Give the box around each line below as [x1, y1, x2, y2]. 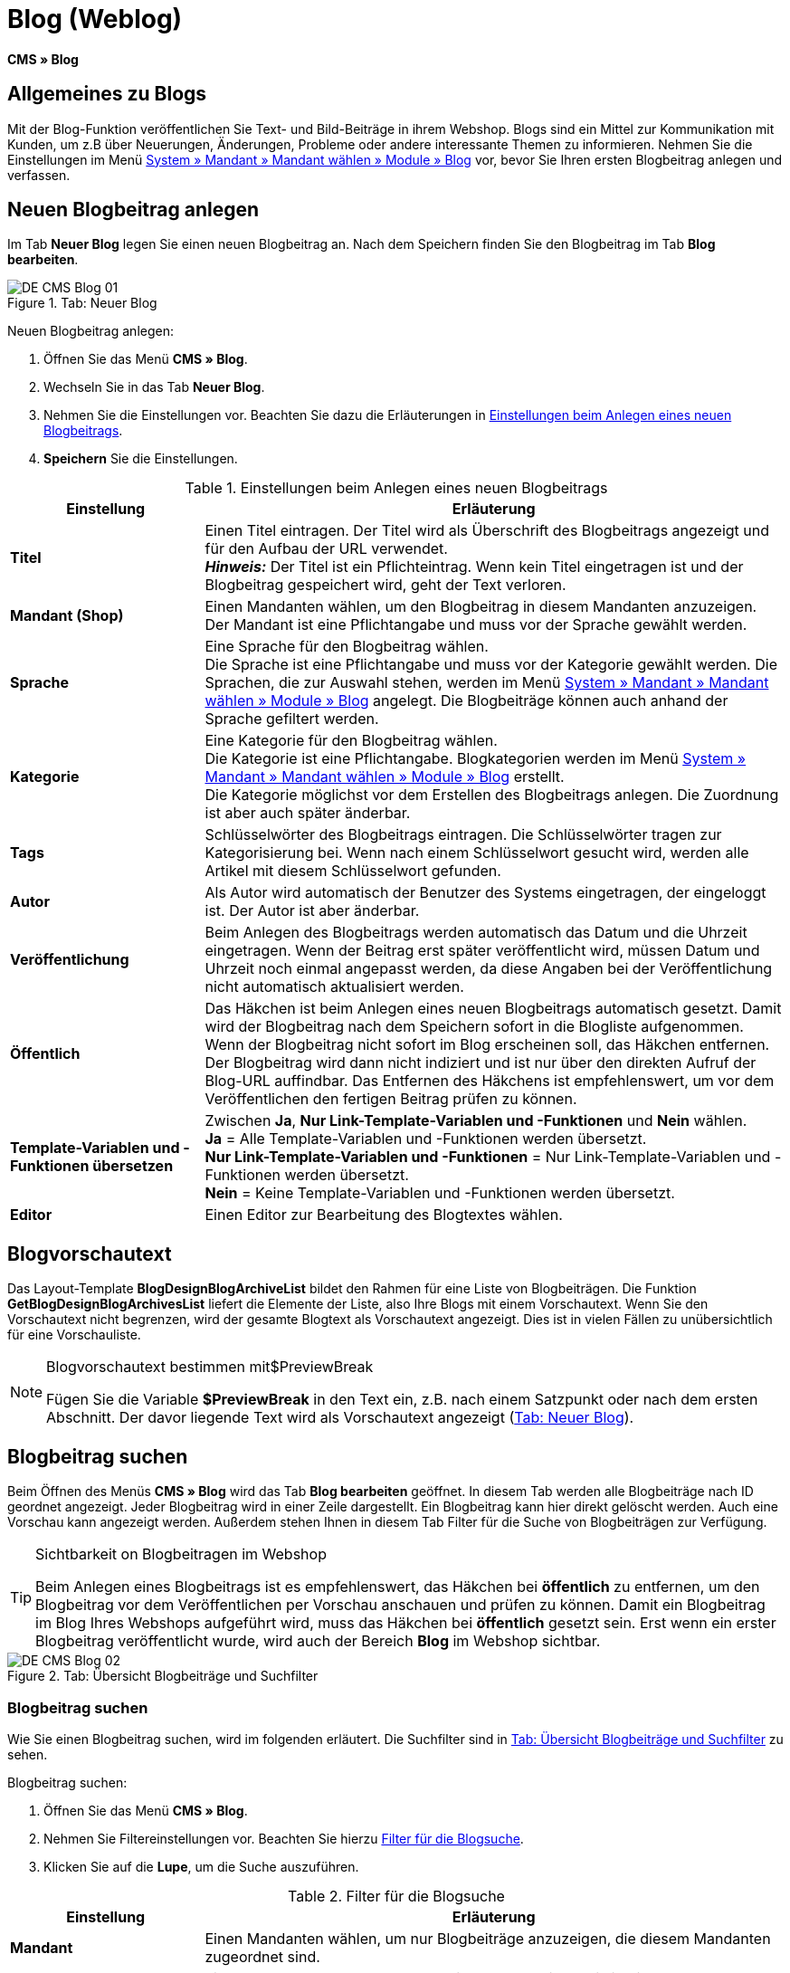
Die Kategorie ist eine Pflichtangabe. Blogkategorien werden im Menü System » [205, 749, 747, 768]
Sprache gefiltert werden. [205, 710, 379, 729]
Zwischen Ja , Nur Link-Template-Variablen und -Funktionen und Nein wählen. [205, 1111, 747, 1130]
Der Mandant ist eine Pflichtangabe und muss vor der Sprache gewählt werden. [205, 615, 747, 634]
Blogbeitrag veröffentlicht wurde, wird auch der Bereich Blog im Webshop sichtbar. [35, 1632, 601, 1651]
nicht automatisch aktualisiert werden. [205, 977, 464, 996]
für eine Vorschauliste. [7, 1327, 141, 1343]
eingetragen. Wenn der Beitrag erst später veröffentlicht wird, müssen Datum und [205, 941, 760, 960]
